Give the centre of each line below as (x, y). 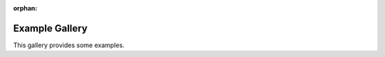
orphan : (25, 8)
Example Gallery (51, 28)
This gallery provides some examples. (69, 45)
